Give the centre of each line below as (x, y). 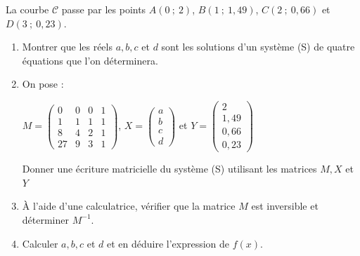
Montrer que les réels (67, 47)
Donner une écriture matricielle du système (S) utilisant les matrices (169, 169)
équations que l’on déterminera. (90, 60)
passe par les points (104, 9)
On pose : (43, 84)
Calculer (40, 243)
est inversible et (285, 206)
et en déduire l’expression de (168, 243)
